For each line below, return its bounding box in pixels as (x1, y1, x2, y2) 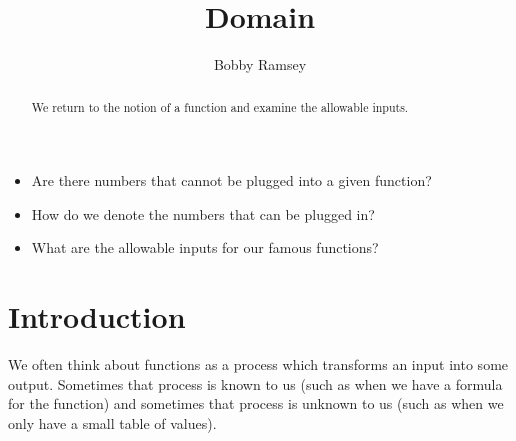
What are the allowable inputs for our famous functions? (31, 237, 379, 258)
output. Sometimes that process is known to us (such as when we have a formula (8, 373, 503, 394)
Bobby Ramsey (213, 54, 307, 75)
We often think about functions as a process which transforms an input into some (8, 354, 509, 375)
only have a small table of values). (8, 412, 217, 433)
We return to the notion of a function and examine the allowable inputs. (31, 98, 409, 115)
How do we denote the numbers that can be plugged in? (31, 203, 375, 224)
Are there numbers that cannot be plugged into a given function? (31, 170, 432, 191)
